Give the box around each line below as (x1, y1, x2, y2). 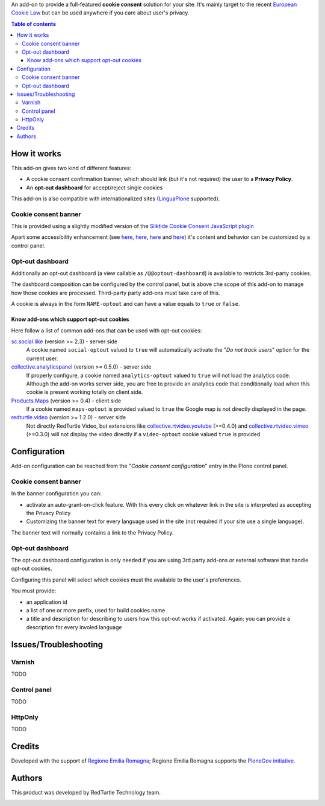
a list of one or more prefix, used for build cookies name (26, 606, 166, 614)
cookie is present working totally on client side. (26, 389, 143, 396)
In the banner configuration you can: (11, 490, 102, 497)
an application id (26, 598, 67, 606)
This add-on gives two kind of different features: (11, 164, 132, 171)
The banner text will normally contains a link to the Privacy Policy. (11, 528, 174, 536)
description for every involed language (26, 623, 122, 630)
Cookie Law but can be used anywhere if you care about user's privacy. (11, 9, 190, 16)
